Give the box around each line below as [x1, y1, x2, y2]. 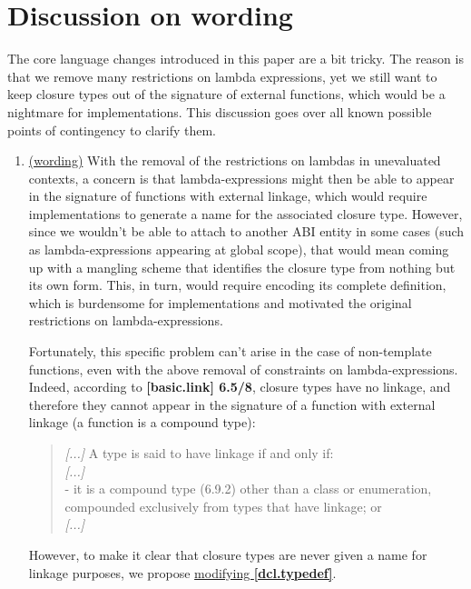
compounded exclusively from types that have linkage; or [64, 496, 382, 515]
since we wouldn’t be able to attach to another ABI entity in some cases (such [28, 222, 465, 241]
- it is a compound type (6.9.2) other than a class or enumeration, [64, 479, 432, 498]
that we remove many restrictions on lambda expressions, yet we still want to [7, 66, 437, 85]
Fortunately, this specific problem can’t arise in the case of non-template [28, 342, 432, 361]
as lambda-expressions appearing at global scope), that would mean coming [28, 240, 449, 259]
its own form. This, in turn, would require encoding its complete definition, [28, 275, 446, 294]
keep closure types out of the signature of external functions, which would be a [7, 85, 446, 104]
